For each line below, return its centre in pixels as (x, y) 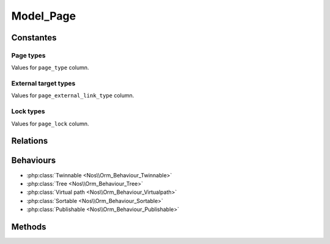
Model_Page (44, 16)
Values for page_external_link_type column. (73, 95)
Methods (29, 227)
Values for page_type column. (50, 68)
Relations (30, 141)
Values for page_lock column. (50, 124)
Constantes (34, 38)
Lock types (28, 111)
